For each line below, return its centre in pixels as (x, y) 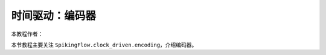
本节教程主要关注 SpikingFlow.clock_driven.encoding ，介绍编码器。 (104, 45)
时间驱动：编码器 (54, 16)
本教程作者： (27, 34)
